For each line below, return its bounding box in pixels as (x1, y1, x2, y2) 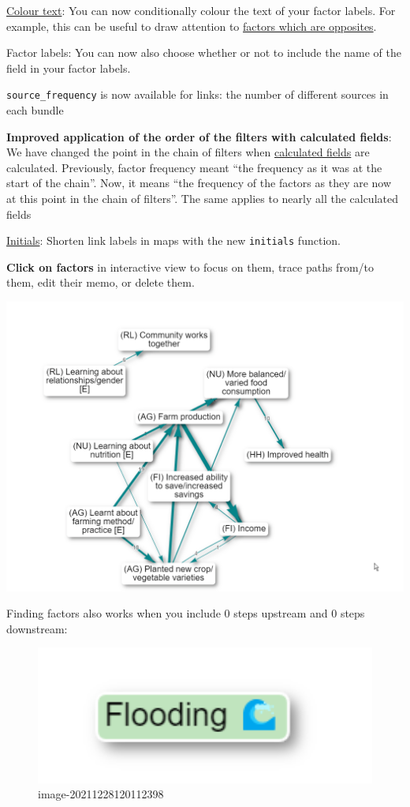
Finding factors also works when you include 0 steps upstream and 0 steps (6, 605, 365, 621)
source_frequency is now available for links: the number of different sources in (6, 86, 389, 103)
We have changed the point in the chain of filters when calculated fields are (6, 144, 370, 160)
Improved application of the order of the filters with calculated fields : (6, 128, 392, 145)
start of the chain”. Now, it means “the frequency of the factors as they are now (6, 175, 392, 191)
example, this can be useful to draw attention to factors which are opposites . (6, 17, 377, 34)
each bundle (6, 102, 64, 118)
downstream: (6, 620, 68, 636)
